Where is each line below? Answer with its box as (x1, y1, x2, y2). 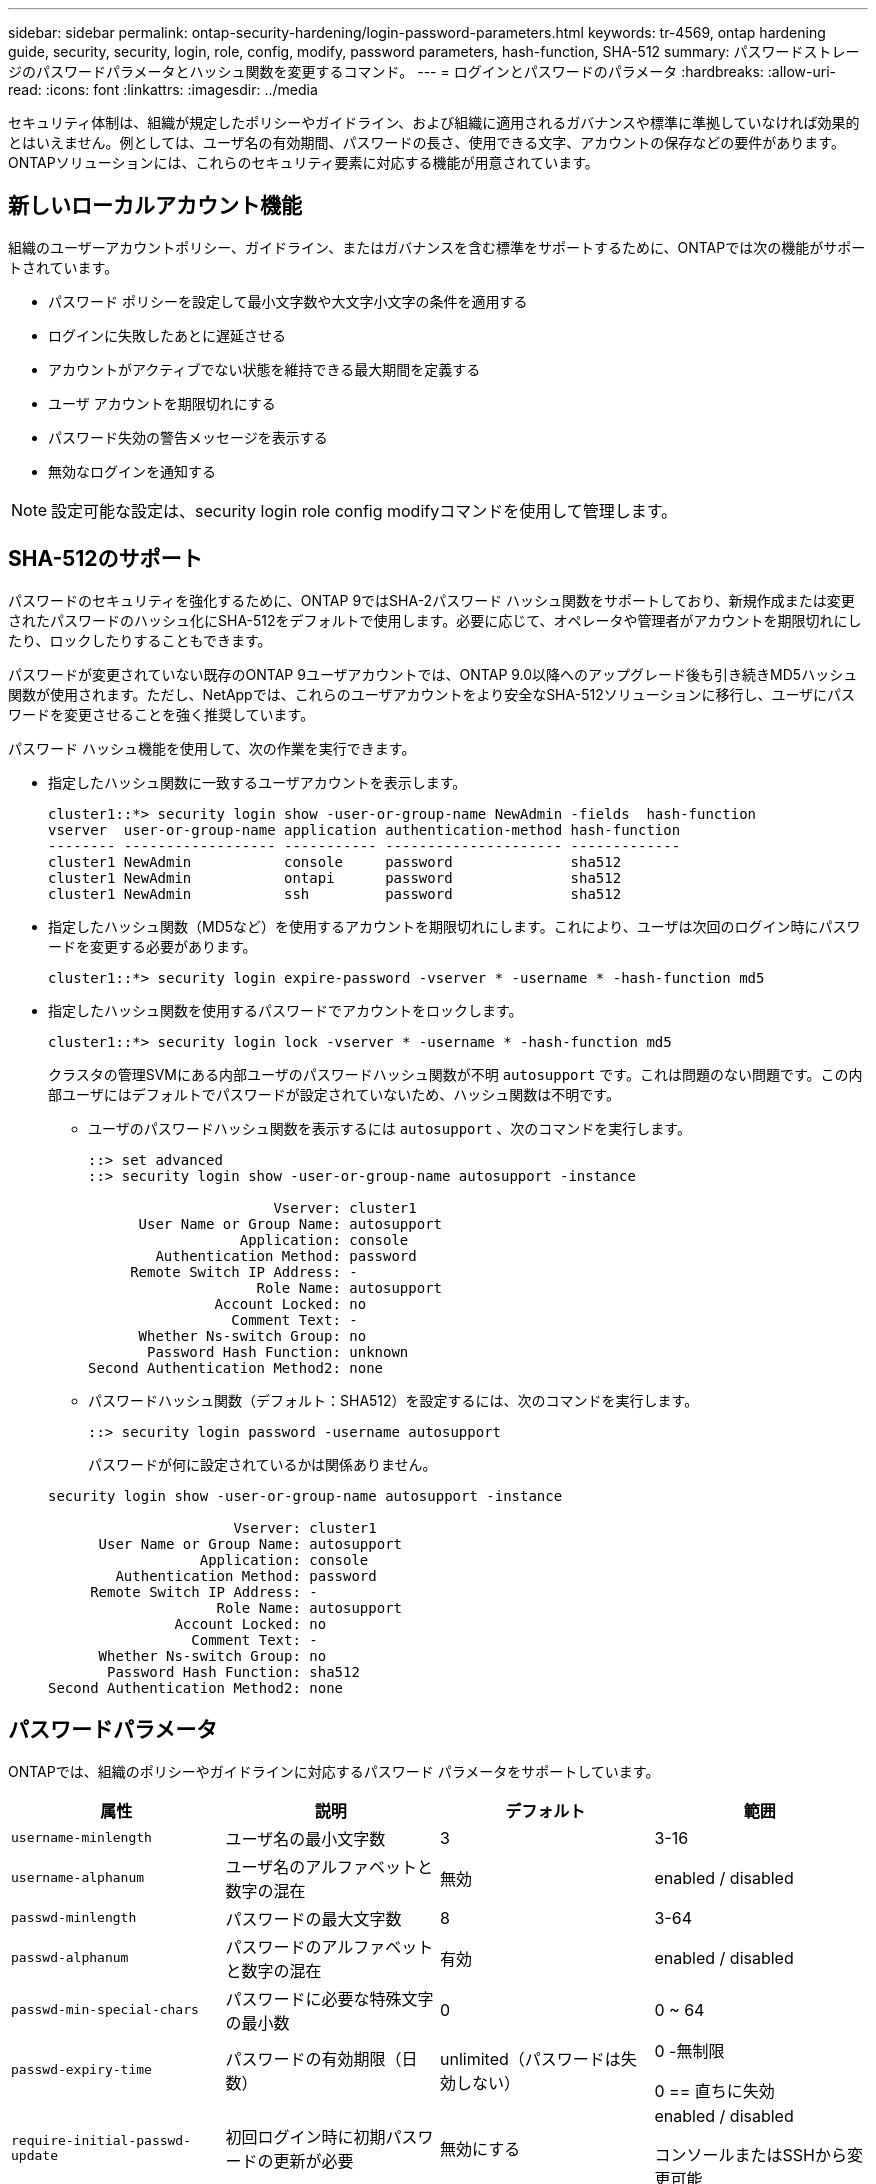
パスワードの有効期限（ (225, 2048, 402, 2069)
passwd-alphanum (11, 1950, 129, 1966)
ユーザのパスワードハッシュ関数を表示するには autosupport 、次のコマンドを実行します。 (88, 1119, 691, 1137)
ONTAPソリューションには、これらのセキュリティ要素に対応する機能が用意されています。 (8, 154, 599, 171)
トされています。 (8, 258, 119, 276)
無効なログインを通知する (48, 462, 216, 480)
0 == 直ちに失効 (654, 2080, 775, 2101)
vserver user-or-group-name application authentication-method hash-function (48, 821, 681, 838)
